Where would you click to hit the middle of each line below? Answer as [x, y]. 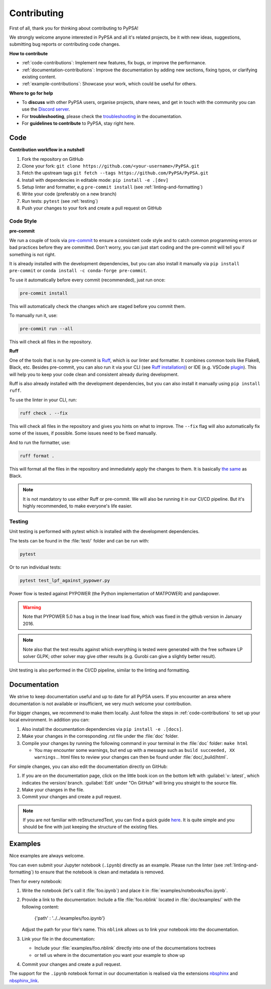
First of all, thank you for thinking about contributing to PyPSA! [74, 28]
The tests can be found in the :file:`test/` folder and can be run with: [79, 540]
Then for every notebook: [36, 881]
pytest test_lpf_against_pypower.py [65, 580]
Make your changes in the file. [53, 790]
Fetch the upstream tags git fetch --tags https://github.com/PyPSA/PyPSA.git [115, 173]
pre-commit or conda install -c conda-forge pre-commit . [78, 271]
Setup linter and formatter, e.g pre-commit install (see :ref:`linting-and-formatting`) [112, 187]
